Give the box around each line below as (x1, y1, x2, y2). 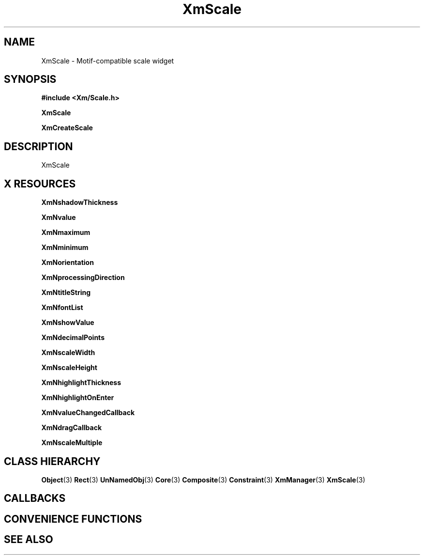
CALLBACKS (4, 492, 66, 505)
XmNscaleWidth (41, 348, 95, 357)
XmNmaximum (41, 228, 91, 237)
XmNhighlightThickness (41, 378, 121, 387)
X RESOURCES (4, 177, 76, 190)
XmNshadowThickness (41, 198, 118, 207)
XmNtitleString (41, 288, 91, 297)
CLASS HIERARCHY (4, 455, 101, 467)
